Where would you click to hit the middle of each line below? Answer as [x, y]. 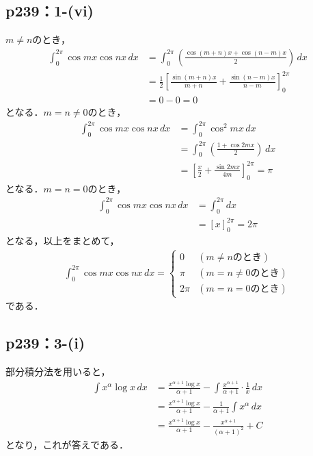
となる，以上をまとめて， [63, 241]
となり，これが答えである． [67, 444]
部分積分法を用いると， [58, 371]
